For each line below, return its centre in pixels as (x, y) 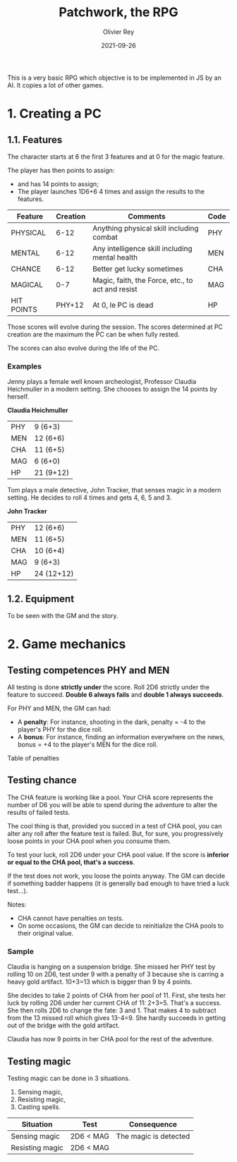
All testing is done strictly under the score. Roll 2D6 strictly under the (109, 687)
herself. (18, 397)
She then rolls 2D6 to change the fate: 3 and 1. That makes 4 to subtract (112, 1010)
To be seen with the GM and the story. (63, 616)
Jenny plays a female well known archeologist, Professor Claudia (102, 382)
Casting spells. (39, 1107)
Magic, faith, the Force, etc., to (143, 280)
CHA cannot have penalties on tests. (71, 918)
